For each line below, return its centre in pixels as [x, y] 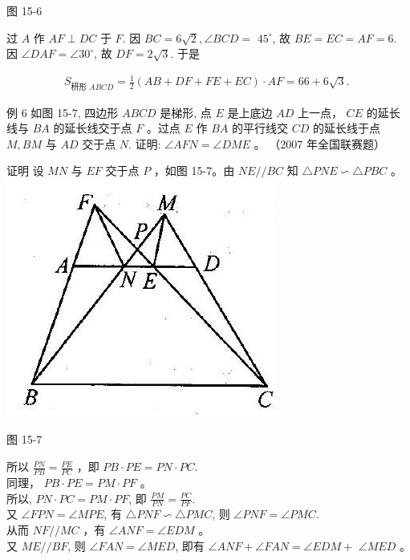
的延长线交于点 [93, 128]
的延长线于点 [346, 128]
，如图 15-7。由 [194, 170]
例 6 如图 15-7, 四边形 [63, 112]
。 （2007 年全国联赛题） [319, 143]
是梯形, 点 [186, 112]
